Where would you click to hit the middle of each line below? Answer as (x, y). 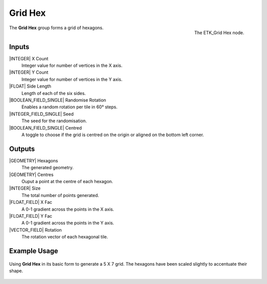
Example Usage (34, 251)
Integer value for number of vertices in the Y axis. (72, 79)
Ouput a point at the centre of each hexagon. (67, 181)
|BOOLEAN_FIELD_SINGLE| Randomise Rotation (58, 100)
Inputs (19, 47)
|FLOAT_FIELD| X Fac (31, 202)
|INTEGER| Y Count (29, 72)
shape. (16, 271)
